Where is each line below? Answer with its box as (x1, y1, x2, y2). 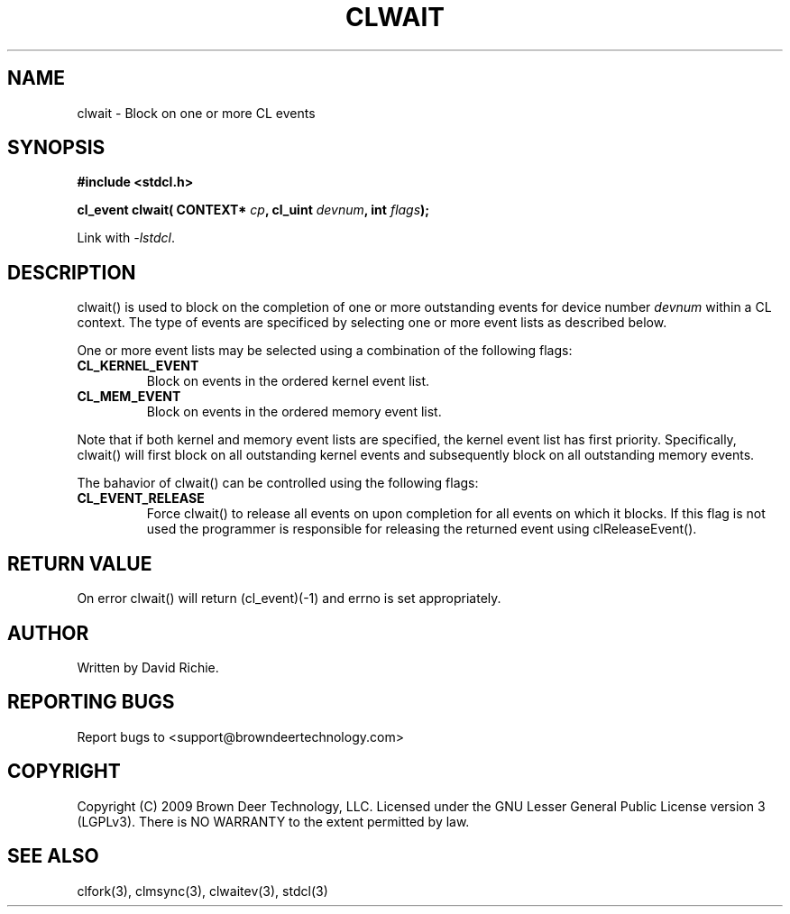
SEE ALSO (7, 845, 99, 868)
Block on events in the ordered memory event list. (146, 404, 442, 420)
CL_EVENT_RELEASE (77, 490, 205, 507)
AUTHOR (7, 621, 89, 644)
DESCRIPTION (7, 260, 136, 284)
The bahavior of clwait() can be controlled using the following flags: (77, 475, 479, 491)
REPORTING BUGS (7, 690, 175, 714)
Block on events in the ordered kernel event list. (146, 373, 430, 389)
